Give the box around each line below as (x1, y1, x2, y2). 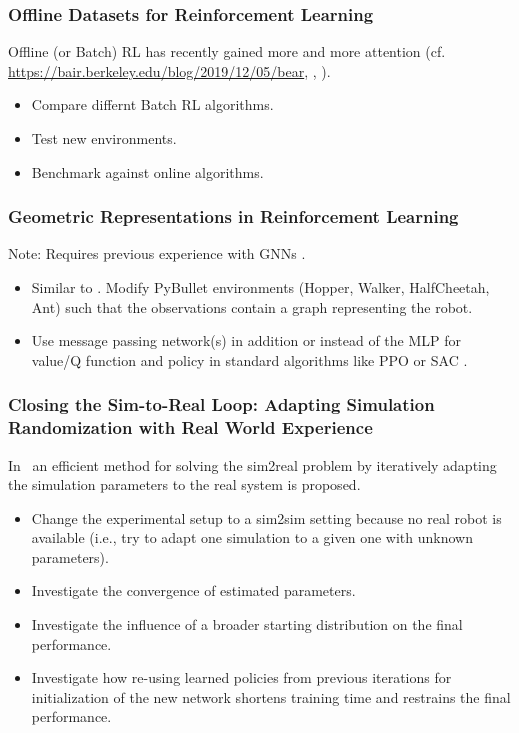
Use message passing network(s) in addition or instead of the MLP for (31, 330, 461, 351)
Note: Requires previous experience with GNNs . (8, 243, 306, 264)
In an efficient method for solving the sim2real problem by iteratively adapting (8, 454, 497, 475)
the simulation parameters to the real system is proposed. (8, 474, 361, 495)
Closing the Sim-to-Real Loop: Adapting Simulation (8, 392, 435, 417)
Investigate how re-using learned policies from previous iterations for (31, 667, 452, 688)
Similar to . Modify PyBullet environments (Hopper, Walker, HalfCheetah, (31, 277, 490, 297)
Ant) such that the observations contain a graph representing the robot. (31, 296, 473, 317)
